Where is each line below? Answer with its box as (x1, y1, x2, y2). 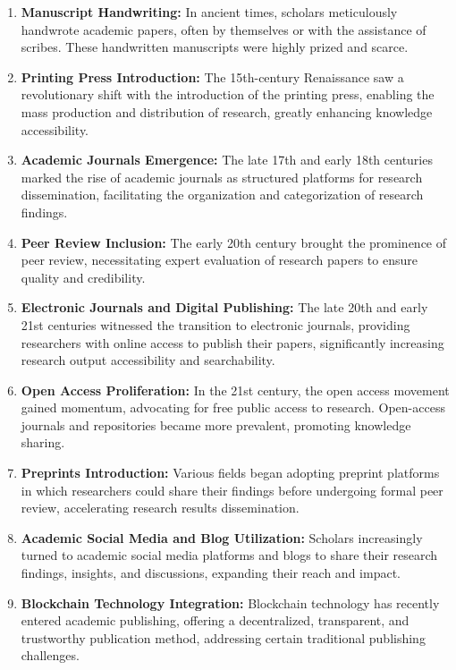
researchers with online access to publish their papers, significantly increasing (21, 333, 444, 352)
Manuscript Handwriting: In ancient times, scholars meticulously (21, 3, 398, 21)
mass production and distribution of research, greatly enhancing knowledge (21, 102, 433, 121)
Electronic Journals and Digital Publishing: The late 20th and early (21, 298, 428, 317)
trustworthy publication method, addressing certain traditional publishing (21, 628, 426, 647)
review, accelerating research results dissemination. (21, 498, 300, 517)
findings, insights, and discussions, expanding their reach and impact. (21, 564, 401, 582)
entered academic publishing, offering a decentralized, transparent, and (21, 611, 410, 630)
